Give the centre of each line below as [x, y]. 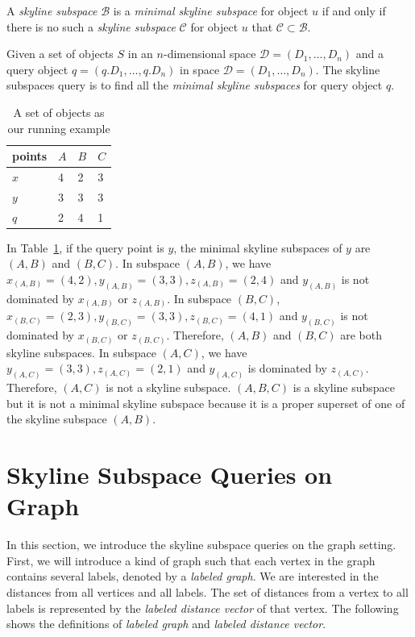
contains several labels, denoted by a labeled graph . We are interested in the [193, 576]
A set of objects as [59, 112]
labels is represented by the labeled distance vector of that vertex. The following [203, 608]
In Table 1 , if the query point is [85, 247]
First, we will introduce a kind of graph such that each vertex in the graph [191, 560]
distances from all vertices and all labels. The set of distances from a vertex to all [207, 592]
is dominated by [287, 368]
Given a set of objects [60, 54]
